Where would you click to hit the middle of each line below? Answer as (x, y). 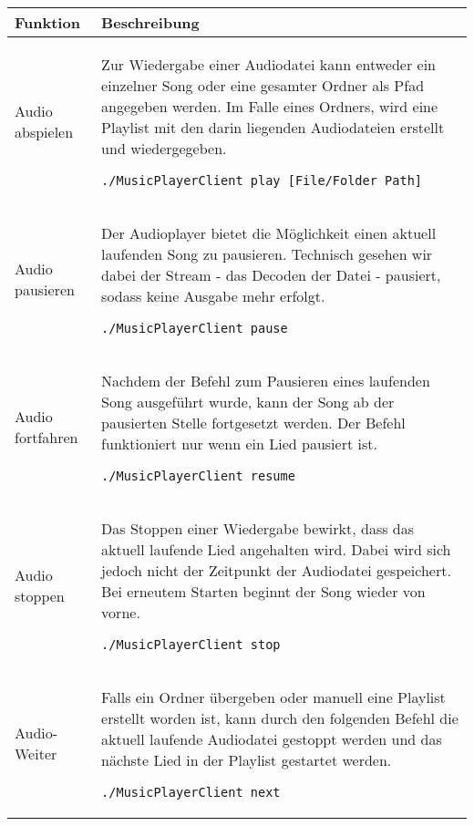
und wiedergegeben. (164, 148)
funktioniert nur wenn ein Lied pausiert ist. (239, 444)
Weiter (36, 754)
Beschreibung (150, 22)
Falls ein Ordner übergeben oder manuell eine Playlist (273, 697)
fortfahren (46, 437)
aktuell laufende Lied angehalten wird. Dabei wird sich (276, 549)
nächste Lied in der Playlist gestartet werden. (247, 760)
